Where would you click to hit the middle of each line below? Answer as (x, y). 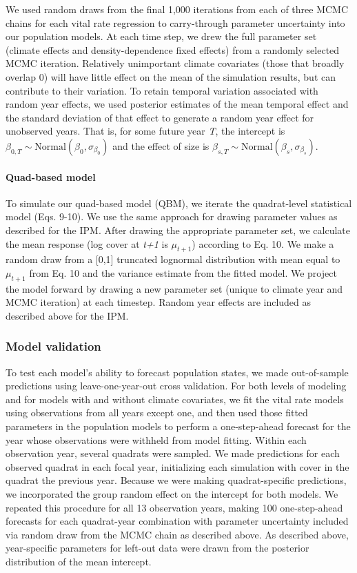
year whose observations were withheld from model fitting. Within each (156, 439)
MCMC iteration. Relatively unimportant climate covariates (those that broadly (175, 63)
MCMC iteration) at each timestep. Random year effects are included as (159, 302)
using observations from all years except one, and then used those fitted (157, 412)
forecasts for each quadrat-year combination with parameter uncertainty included (177, 521)
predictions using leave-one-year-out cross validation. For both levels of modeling (176, 386)
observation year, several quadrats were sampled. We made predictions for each (173, 453)
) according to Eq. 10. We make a (263, 243)
